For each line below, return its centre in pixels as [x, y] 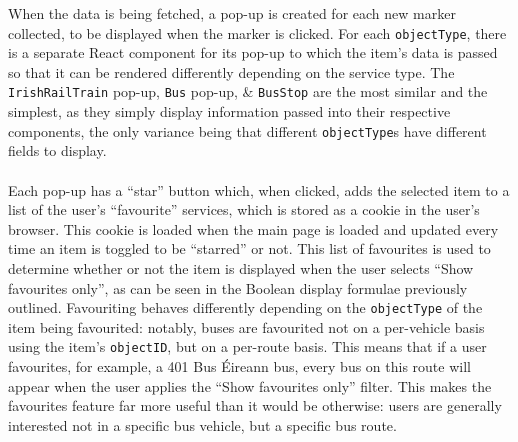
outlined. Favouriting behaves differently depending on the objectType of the [245, 307]
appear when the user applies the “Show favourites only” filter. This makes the [250, 385]
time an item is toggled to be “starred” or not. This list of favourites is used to [249, 248]
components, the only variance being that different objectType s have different [247, 130]
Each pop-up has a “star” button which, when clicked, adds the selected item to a [259, 189]
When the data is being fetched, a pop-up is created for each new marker [232, 13]
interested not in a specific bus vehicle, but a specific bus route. [202, 424]
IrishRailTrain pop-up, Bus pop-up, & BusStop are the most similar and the [248, 91]
